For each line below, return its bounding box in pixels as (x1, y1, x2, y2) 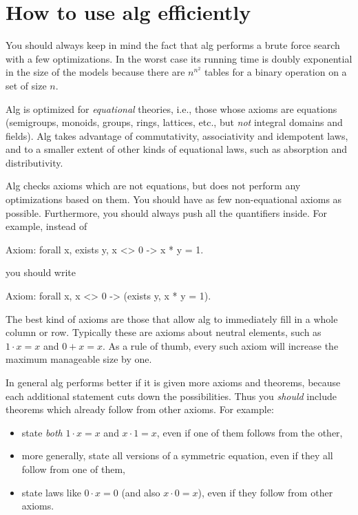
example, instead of (6, 219, 87, 233)
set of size (6, 78, 47, 92)
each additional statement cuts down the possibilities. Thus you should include (6, 388, 337, 403)
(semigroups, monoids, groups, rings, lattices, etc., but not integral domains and (6, 115, 343, 129)
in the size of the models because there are (6, 65, 185, 79)
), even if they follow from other (198, 485, 333, 499)
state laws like (21, 485, 81, 499)
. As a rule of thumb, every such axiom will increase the (102, 338, 339, 353)
